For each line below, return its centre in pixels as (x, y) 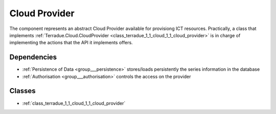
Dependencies (33, 57)
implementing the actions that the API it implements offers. (71, 43)
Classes (22, 91)
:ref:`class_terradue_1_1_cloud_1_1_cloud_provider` (74, 103)
